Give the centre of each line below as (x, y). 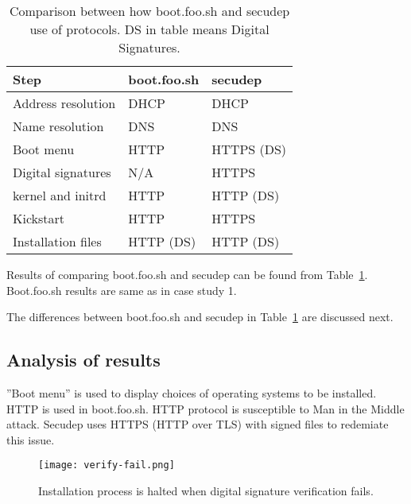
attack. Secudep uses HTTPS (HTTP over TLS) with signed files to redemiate (198, 424)
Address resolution (64, 103)
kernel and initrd (60, 195)
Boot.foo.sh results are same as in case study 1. (122, 290)
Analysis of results (83, 360)
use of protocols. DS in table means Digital (149, 29)
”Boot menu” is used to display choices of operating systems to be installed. (192, 392)
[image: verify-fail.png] (107, 465)
